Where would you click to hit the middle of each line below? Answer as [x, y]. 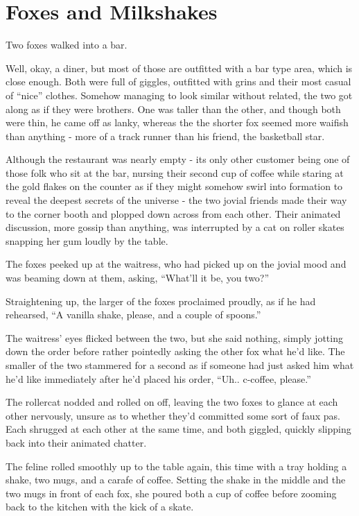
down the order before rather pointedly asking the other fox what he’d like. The [175, 351]
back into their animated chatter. [76, 442]
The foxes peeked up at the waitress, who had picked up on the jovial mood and [176, 264]
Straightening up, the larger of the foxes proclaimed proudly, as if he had [161, 301]
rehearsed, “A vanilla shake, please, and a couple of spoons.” [133, 315]
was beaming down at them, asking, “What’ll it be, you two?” [138, 278]
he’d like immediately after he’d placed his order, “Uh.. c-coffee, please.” [158, 378]
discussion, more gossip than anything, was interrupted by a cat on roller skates [175, 227]
